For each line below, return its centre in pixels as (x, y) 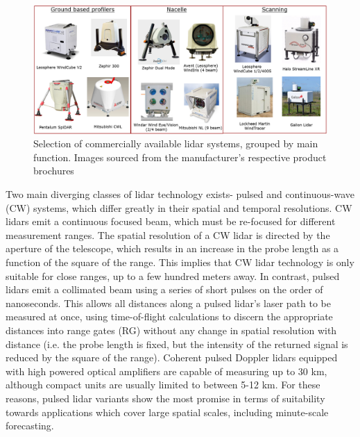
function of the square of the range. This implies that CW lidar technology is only (180, 262)
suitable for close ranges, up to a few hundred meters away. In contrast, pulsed (173, 275)
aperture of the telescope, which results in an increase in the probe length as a (172, 248)
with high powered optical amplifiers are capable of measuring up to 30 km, (166, 371)
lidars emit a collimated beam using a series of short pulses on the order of (164, 289)
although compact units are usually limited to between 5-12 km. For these (163, 385)
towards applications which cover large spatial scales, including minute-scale (167, 412)
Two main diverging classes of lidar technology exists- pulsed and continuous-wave (180, 194)
